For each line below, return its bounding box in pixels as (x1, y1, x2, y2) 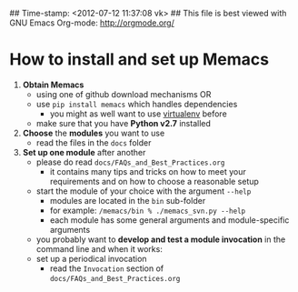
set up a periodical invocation (35, 253, 147, 264)
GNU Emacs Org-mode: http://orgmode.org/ (9, 17, 175, 28)
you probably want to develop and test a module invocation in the (35, 234, 286, 245)
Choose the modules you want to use (22, 127, 165, 138)
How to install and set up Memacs (9, 49, 270, 70)
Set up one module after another (22, 146, 146, 157)
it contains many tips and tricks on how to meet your (49, 166, 247, 176)
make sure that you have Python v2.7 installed (35, 117, 212, 128)
